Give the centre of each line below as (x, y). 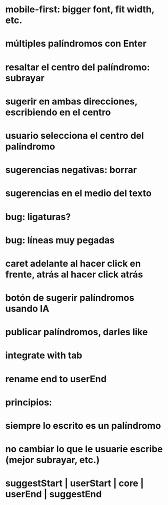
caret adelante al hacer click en (73, 263)
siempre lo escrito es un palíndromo (83, 426)
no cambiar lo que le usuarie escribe (84, 449)
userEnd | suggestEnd (54, 494)
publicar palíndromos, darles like (77, 332)
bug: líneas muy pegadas (60, 240)
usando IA (27, 309)
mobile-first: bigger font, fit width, (80, 9)
